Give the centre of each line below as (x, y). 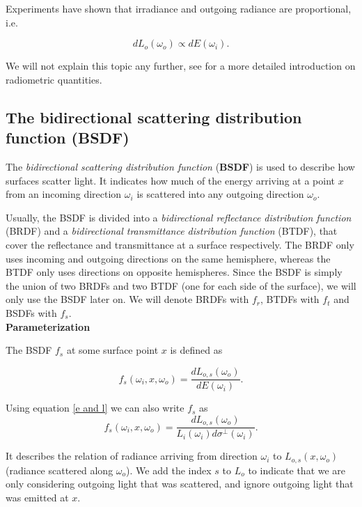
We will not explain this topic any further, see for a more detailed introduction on (181, 66)
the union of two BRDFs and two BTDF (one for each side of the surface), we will (181, 285)
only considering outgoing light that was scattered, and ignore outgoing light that (180, 484)
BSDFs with (31, 312)
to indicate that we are (297, 470)
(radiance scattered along (60, 470)
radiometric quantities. (54, 79)
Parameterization (48, 326)
